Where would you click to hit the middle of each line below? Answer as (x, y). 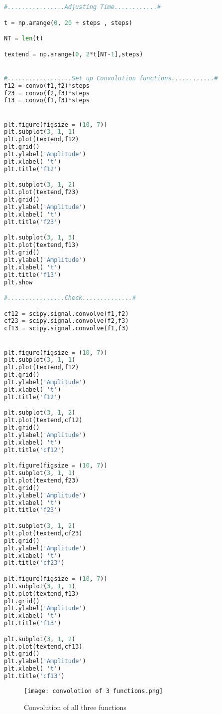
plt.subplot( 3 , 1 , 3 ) (40, 238)
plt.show (18, 282)
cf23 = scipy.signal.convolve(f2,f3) (66, 321)
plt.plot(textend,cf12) (43, 420)
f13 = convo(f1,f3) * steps (47, 101)
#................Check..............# (70, 298)
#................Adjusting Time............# (82, 7)
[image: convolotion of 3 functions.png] (94, 691)
